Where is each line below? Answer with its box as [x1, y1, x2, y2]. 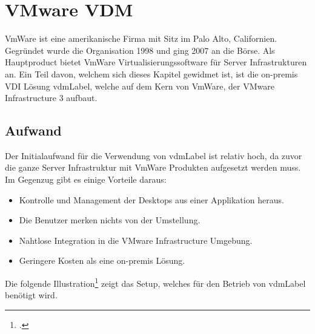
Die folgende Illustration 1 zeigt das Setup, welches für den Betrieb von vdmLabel [5, 275, 306, 289]
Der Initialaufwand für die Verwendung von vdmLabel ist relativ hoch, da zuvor [5, 149, 302, 162]
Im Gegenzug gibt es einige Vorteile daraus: [5, 173, 167, 186]
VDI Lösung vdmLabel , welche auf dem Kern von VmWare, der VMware [5, 79, 274, 92]
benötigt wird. [5, 289, 58, 301]
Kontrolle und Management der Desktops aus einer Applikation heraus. [19, 193, 284, 206]
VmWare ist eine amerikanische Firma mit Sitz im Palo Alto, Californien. [5, 32, 277, 45]
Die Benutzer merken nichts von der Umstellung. [19, 214, 201, 226]
